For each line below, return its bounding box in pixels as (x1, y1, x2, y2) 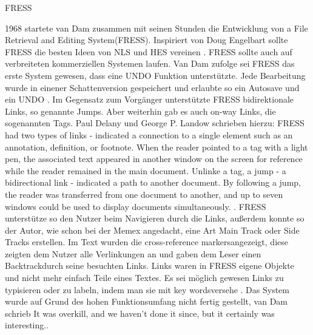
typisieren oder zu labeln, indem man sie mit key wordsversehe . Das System (5, 283, 289, 296)
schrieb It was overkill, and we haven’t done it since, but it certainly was (5, 306, 275, 319)
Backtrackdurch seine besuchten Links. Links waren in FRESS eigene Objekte (5, 259, 294, 272)
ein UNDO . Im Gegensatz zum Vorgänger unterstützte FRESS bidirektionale (5, 93, 294, 106)
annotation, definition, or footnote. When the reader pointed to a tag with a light (5, 140, 308, 153)
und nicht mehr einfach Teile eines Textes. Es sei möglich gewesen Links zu (5, 271, 284, 284)
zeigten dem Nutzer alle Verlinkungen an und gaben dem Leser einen (5, 247, 261, 260)
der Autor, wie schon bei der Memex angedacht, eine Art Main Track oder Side (5, 223, 300, 236)
